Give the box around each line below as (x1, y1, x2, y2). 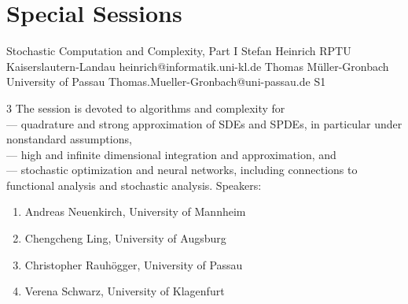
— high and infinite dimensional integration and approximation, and (6, 146, 336, 162)
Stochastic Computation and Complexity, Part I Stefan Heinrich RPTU (6, 43, 351, 59)
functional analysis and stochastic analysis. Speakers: (6, 176, 262, 193)
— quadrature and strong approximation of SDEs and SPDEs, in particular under (6, 115, 402, 132)
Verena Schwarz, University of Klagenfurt (24, 283, 225, 299)
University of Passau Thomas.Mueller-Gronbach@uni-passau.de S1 (6, 73, 326, 90)
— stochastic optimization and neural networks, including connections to (6, 161, 358, 178)
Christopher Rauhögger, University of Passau (24, 256, 243, 272)
